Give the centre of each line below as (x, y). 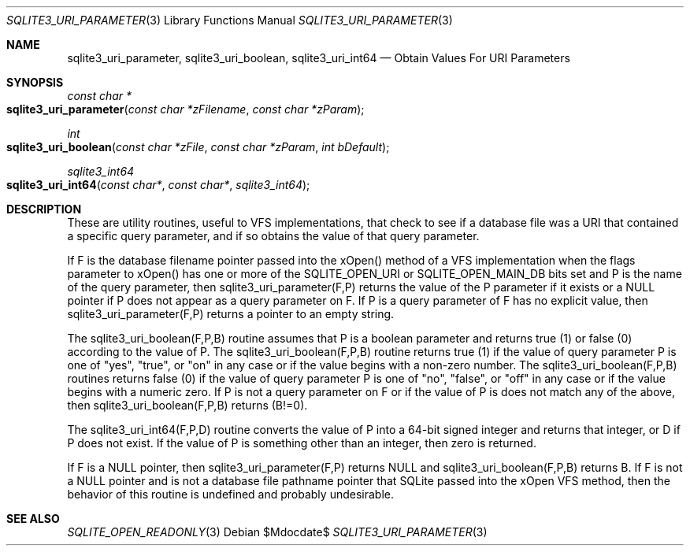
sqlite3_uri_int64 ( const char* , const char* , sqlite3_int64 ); (158, 185)
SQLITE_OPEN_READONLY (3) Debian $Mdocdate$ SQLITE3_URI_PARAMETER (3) (277, 532)
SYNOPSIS (35, 82)
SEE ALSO (33, 519)
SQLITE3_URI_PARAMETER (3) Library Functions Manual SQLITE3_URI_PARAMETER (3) (230, 20)
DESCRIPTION (44, 209)
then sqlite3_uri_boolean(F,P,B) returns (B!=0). (187, 405)
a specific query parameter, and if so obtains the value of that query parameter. (273, 236)
